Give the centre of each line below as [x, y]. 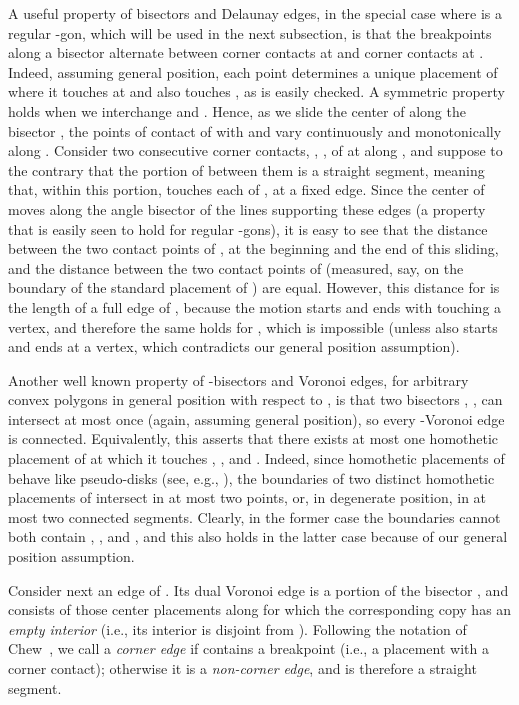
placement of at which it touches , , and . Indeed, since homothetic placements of [256, 458]
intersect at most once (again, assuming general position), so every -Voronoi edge [256, 418]
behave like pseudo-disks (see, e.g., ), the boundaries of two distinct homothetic [251, 477]
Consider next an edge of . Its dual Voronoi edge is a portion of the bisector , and [258, 589]
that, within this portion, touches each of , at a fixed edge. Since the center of [246, 189]
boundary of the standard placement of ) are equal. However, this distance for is [254, 287]
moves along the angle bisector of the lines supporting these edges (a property [247, 208]
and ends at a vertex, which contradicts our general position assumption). [234, 346]
